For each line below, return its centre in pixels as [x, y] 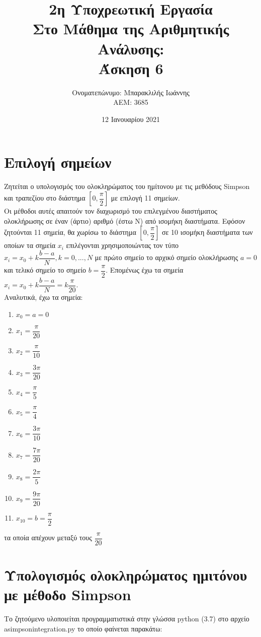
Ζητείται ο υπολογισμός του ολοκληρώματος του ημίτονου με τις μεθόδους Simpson [127, 186]
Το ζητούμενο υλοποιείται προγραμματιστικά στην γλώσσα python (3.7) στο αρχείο [127, 619]
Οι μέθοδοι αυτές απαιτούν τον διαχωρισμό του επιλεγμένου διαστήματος [111, 211]
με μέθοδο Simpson [68, 594]
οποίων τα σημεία [30, 245]
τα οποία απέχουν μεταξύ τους [48, 537]
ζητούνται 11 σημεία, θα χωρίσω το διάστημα [70, 232]
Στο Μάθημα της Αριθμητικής [131, 28]
